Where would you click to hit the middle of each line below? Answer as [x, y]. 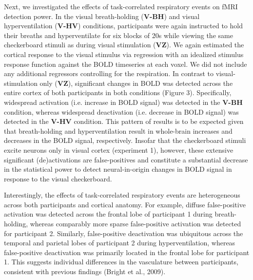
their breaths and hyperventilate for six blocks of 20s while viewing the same [118, 35]
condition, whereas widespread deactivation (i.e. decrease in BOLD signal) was [121, 111]
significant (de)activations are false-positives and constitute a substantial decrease [126, 159]
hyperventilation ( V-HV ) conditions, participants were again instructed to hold [123, 26]
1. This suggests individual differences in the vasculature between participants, [121, 262]
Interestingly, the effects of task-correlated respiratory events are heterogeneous [122, 195]
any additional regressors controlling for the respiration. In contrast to [109, 73]
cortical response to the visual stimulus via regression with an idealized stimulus [124, 54]
